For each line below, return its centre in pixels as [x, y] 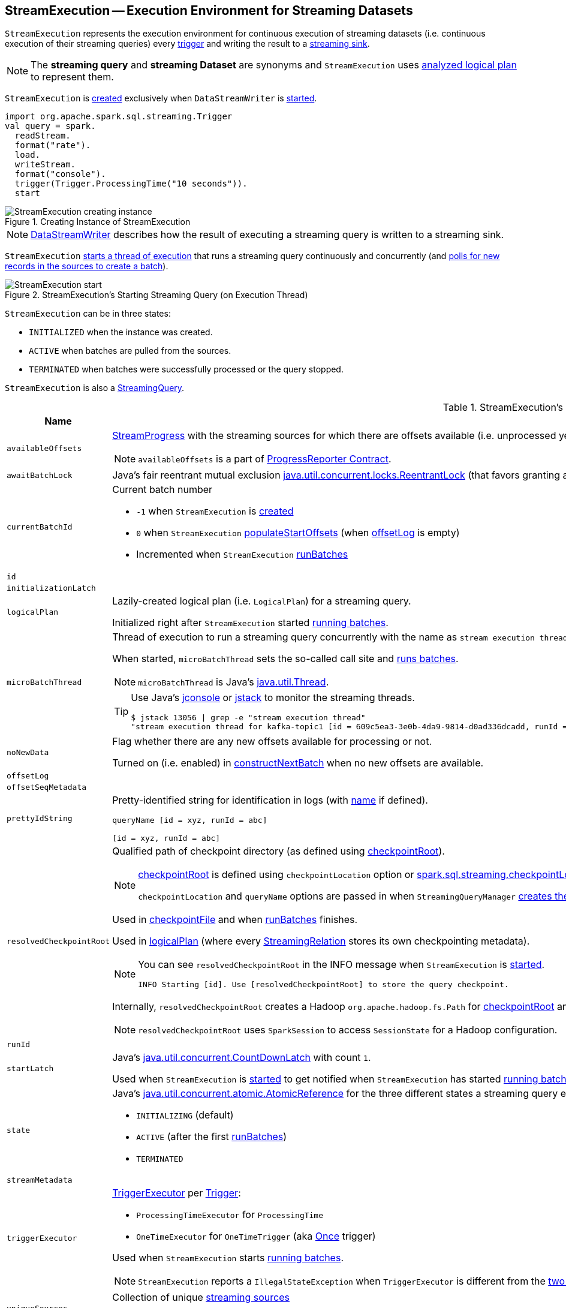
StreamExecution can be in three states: [88, 314]
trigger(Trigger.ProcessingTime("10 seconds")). [131, 184]
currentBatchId [40, 527]
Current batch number [162, 490]
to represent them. [72, 77]
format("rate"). [53, 145]
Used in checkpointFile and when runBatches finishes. [235, 920]
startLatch [30, 1068]
